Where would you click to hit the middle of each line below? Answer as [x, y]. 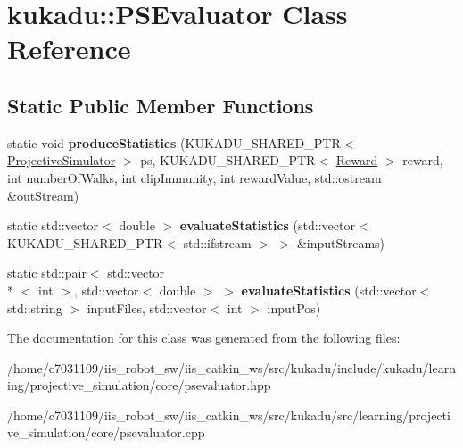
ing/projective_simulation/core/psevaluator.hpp [139, 385]
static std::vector [53, 225]
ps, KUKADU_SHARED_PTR [228, 160]
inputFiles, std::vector [147, 307]
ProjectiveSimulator [62, 160]
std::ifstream [217, 242]
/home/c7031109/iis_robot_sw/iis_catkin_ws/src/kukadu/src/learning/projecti [229, 415]
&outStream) [43, 195]
